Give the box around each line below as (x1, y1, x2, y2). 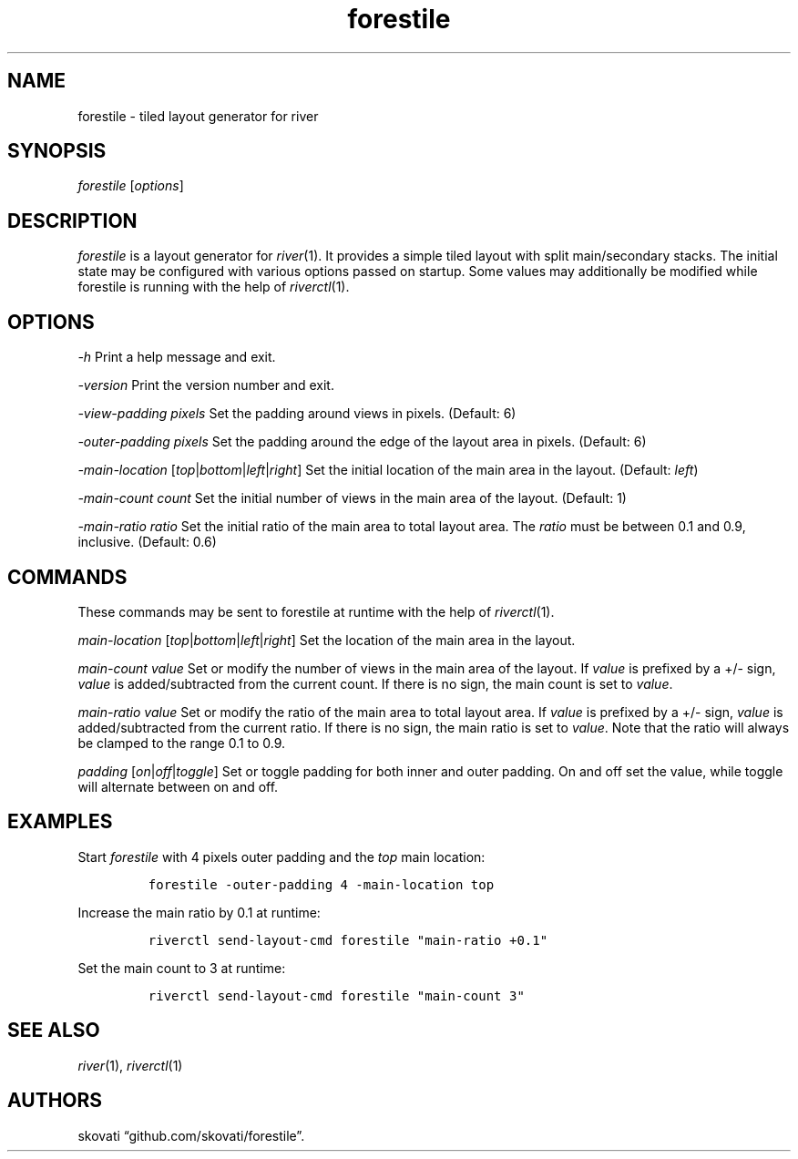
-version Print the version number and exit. (77, 377, 334, 394)
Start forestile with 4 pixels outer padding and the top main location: (77, 848, 486, 865)
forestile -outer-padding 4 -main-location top (148, 877, 495, 892)
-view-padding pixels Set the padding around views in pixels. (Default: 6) (77, 405, 517, 422)
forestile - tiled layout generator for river (77, 108, 319, 124)
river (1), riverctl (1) (77, 1057, 183, 1073)
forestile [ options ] (77, 178, 184, 194)
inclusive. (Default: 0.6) (77, 534, 217, 550)
